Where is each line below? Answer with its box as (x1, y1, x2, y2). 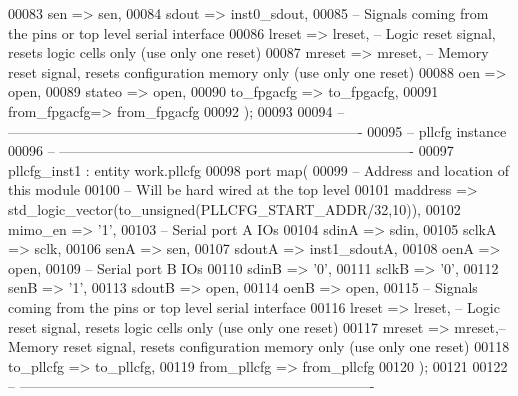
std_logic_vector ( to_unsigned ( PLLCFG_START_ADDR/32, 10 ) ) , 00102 (8, 198, 461, 219)
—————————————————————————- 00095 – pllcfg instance (8, 120, 507, 141)
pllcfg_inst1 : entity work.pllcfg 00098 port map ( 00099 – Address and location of (8, 159, 509, 180)
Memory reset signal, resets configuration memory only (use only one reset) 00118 (8, 336, 510, 357)
